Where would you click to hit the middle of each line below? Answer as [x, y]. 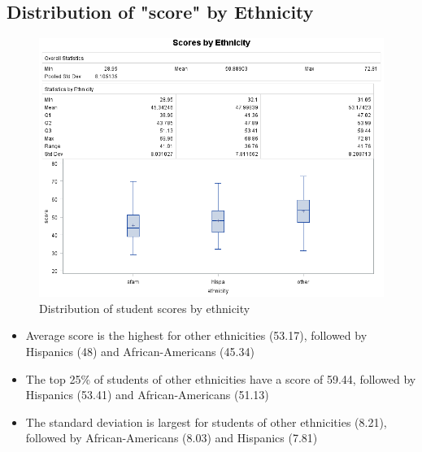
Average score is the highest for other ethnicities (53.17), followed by [196, 335]
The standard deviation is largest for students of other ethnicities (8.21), [206, 422]
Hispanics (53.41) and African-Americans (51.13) [147, 395]
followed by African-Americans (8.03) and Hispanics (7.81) [172, 438]
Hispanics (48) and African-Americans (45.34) [140, 351]
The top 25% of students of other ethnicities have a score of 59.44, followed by [221, 378]
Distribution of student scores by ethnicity [145, 308]
